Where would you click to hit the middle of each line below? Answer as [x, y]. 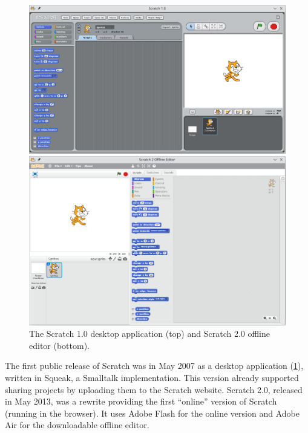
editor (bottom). [60, 345]
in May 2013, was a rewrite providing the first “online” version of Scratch [141, 401]
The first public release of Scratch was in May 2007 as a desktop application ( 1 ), [154, 366]
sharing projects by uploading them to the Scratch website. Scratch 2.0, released [154, 389]
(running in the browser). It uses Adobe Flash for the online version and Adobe [152, 413]
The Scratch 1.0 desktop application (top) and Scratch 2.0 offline [150, 334]
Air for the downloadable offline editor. [77, 425]
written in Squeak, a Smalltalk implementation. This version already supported [152, 377]
